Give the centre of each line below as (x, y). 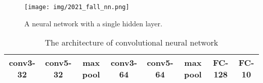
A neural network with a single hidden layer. (93, 23)
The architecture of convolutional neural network (131, 43)
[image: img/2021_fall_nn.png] (77, 7)
